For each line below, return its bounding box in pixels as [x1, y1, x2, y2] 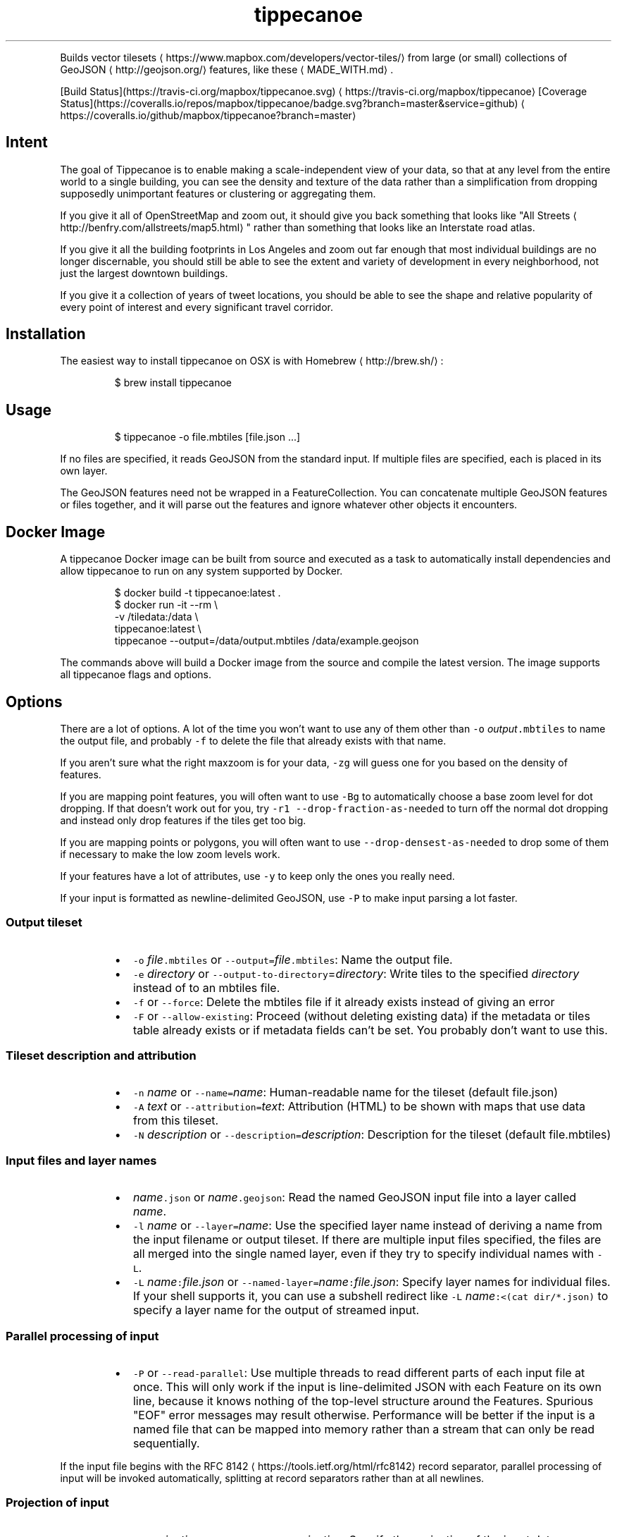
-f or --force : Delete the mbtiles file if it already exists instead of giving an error [132, 994, 555, 1009]
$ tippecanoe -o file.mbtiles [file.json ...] [114, 431, 301, 443]
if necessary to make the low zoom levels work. [60, 847, 280, 860]
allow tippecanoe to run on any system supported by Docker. [60, 565, 343, 577]
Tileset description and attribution [6, 1048, 197, 1063]
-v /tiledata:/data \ [114, 611, 199, 623]
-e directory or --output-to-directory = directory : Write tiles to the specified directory [132, 966, 580, 981]
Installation [6, 325, 86, 343]
